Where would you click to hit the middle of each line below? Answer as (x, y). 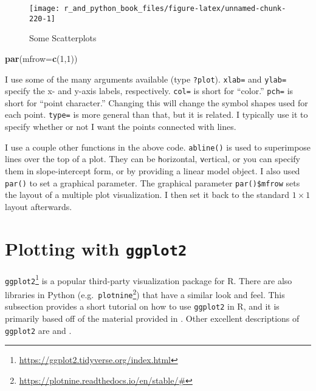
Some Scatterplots (63, 38)
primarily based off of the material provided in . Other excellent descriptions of (152, 318)
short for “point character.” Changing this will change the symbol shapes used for (156, 102)
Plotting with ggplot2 (96, 248)
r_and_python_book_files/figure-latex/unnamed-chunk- (175, 8)
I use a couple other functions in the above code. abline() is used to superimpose (158, 147)
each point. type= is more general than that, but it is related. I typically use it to (156, 114)
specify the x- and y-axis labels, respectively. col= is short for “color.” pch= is (149, 91)
